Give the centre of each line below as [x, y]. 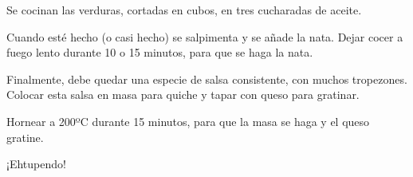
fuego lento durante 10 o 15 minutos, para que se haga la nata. [160, 52]
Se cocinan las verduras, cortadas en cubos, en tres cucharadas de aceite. [184, 10]
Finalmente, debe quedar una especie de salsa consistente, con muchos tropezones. [207, 79]
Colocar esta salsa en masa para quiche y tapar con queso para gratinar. [183, 94]
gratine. [25, 137]
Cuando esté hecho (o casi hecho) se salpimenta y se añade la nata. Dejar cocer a [205, 36]
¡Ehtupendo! [36, 164]
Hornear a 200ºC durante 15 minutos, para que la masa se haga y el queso [188, 121]
